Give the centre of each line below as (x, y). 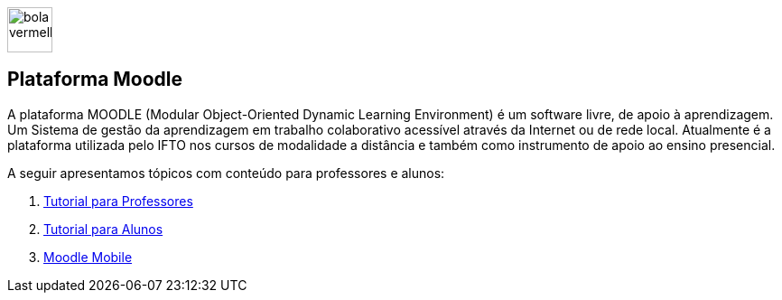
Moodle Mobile (88, 257)
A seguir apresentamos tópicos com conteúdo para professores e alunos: (226, 173)
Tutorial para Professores (118, 201)
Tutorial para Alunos (103, 229)
